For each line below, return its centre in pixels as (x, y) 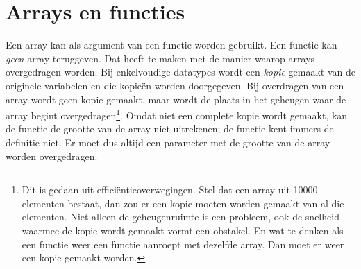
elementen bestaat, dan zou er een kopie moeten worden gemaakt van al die (183, 203)
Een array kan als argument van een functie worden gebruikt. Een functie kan (171, 45)
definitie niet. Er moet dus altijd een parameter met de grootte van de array (168, 142)
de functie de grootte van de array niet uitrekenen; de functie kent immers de (170, 129)
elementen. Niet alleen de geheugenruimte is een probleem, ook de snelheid (180, 217)
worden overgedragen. (52, 156)
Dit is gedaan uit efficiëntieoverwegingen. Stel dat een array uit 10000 (170, 190)
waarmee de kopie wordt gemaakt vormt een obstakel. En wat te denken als (183, 230)
